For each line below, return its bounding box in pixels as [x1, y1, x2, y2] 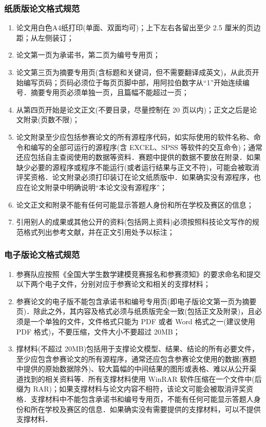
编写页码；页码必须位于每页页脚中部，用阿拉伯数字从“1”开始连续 [23, 77, 243, 87]
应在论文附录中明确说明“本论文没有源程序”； [16, 181, 167, 192]
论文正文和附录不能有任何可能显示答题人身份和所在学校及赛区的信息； [16, 199, 254, 210]
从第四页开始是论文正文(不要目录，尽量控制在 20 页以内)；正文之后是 [16, 104, 250, 115]
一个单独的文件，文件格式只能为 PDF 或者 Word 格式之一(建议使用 [30, 315, 255, 326]
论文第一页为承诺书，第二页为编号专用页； [16, 49, 160, 60]
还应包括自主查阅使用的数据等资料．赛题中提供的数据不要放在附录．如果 [16, 152, 261, 162]
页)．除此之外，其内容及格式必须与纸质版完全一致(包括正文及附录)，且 [16, 306, 255, 317]
